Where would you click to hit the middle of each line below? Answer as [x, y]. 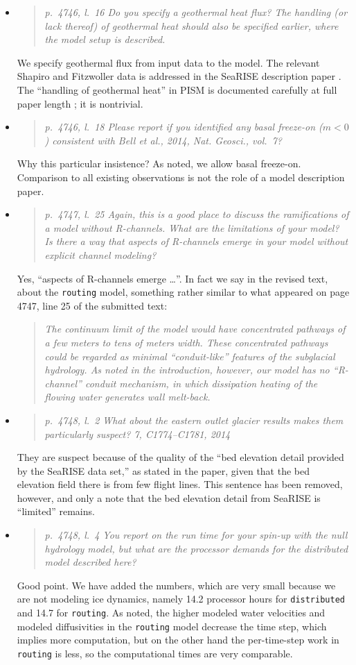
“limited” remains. [56, 511]
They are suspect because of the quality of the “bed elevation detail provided [180, 457]
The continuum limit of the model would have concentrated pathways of [195, 329]
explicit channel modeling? [100, 254]
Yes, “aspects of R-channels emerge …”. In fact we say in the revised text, [172, 278]
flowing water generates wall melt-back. [127, 397]
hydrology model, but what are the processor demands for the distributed [196, 548]
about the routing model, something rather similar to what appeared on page [183, 292]
